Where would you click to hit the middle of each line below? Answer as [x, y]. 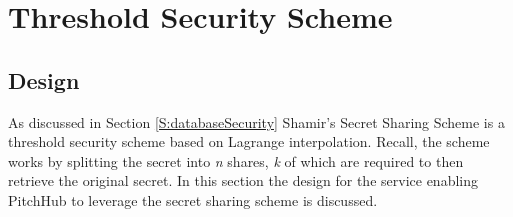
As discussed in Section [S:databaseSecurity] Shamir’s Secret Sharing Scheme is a [256, 121]
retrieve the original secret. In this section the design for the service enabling [243, 180]
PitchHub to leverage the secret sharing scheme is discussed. [193, 199]
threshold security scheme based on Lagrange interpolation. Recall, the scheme [249, 141]
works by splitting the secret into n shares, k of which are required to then [236, 160]
